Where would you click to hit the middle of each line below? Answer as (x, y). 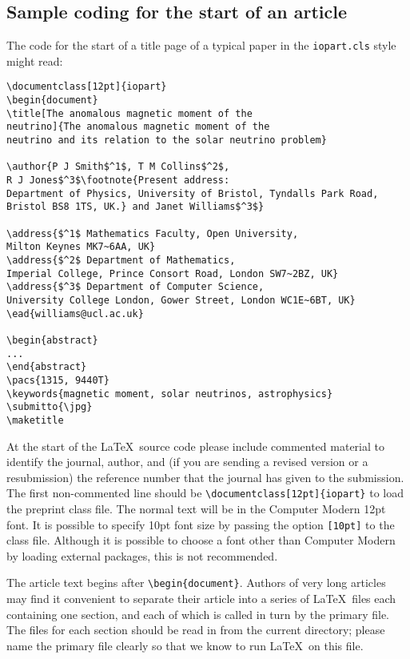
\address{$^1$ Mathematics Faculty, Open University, (153, 233)
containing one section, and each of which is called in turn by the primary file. (198, 614)
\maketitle (35, 420)
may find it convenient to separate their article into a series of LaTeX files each (201, 599)
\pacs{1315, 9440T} (58, 380)
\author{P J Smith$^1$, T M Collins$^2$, (118, 167)
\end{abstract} (47, 367)
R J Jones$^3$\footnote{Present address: (118, 181)
